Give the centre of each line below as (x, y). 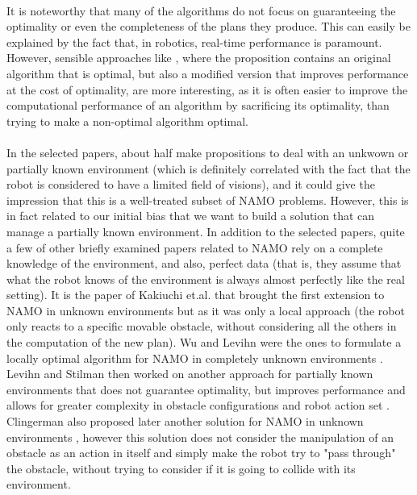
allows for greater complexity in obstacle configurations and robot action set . (198, 405)
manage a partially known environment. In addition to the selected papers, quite (206, 231)
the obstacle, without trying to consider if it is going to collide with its (181, 468)
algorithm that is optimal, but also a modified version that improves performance (208, 73)
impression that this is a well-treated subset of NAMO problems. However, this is (208, 200)
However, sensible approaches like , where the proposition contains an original (199, 58)
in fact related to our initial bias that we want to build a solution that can (191, 216)
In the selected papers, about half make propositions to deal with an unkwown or (208, 152)
